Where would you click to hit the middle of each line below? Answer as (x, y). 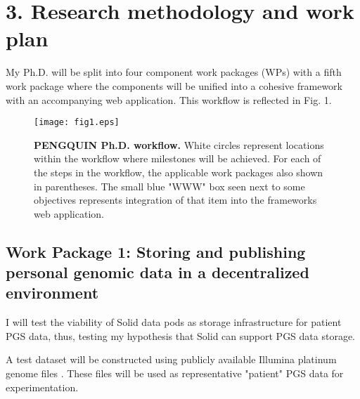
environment (52, 293)
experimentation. (42, 387)
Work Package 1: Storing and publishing (156, 251)
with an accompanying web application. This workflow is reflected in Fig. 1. (169, 99)
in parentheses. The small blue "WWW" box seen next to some (169, 186)
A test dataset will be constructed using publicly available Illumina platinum (171, 359)
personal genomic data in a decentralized (157, 272)
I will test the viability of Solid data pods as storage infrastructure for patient (174, 322)
